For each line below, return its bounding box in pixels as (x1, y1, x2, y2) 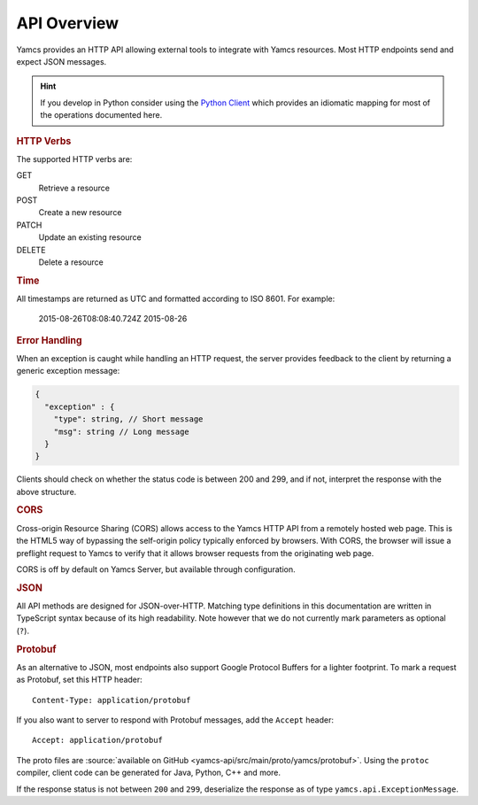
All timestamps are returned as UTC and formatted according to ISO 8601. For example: (16, 293, 335, 304)
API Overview (16, 13, 119, 33)
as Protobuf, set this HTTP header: (16, 674, 143, 685)
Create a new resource (38, 207, 122, 218)
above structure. (16, 486, 77, 497)
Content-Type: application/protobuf (32, 695, 191, 705)
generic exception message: (16, 366, 120, 376)
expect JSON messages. (16, 56, 107, 66)
